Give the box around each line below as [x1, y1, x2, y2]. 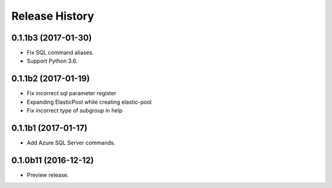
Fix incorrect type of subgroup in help [26, 107, 123, 114]
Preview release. [26, 171, 69, 178]
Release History [11, 9, 95, 23]
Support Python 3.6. [26, 57, 78, 65]
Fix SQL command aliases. [26, 49, 94, 57]
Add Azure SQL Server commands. [26, 139, 116, 147]
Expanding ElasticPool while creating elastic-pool [26, 98, 152, 106]
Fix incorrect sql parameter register [26, 90, 117, 97]
